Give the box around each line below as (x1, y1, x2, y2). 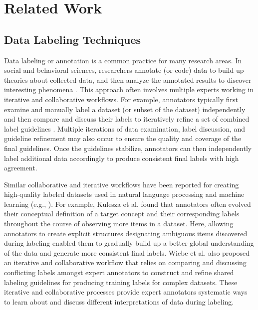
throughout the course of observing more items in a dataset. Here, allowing (4, 218, 234, 229)
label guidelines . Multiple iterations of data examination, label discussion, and (4, 123, 246, 134)
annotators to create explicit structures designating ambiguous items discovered (4, 228, 248, 238)
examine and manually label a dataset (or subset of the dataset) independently (4, 104, 246, 114)
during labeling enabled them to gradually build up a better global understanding (4, 238, 254, 248)
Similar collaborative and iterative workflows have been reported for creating (4, 179, 239, 189)
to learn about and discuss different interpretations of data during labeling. (4, 296, 234, 307)
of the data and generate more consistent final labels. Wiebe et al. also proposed (4, 247, 250, 258)
